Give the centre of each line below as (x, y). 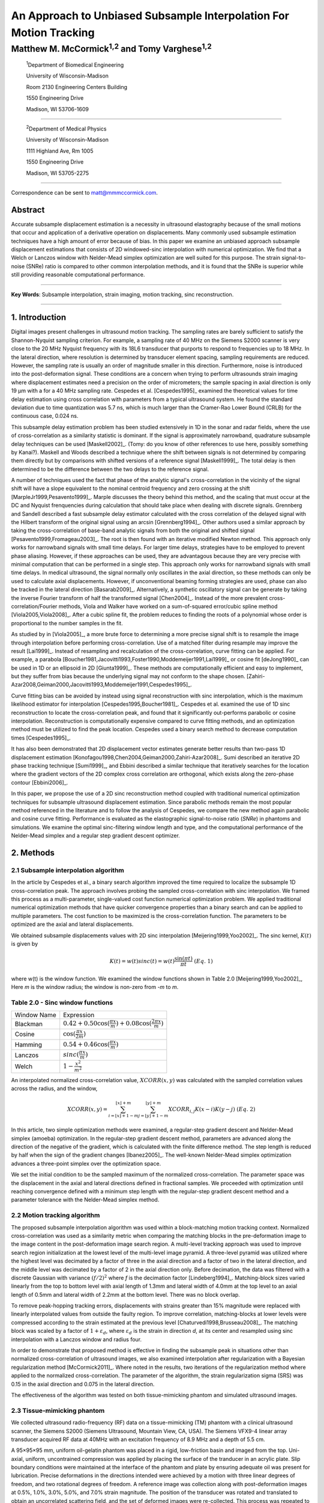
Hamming (28, 1045)
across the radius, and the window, (54, 1089)
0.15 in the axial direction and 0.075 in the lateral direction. (83, 1384)
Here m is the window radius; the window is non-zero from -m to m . (95, 987)
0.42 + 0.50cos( (87, 1024)
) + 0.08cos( (134, 1024)
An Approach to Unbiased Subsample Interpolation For (150, 16)
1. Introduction (38, 318)
